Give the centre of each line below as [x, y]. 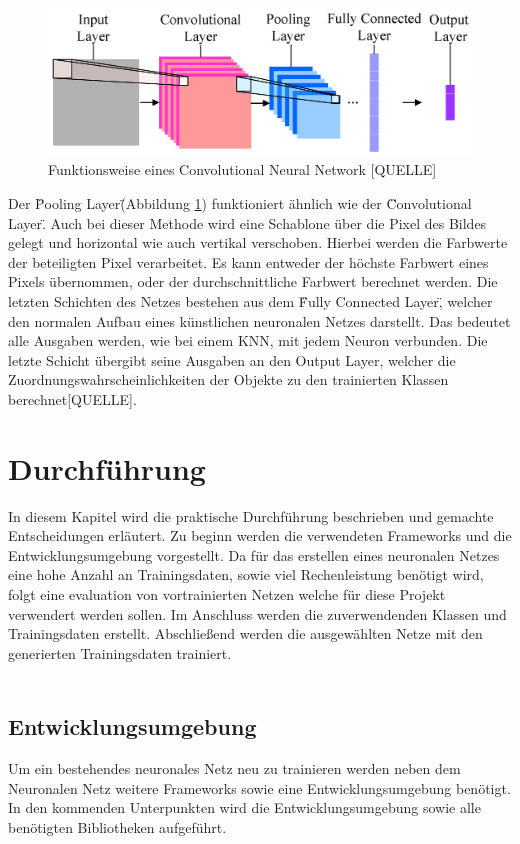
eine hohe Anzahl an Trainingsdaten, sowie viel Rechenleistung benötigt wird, [246, 574]
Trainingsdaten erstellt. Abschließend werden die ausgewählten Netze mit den [245, 633]
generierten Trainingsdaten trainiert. [120, 652]
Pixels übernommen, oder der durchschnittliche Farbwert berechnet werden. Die [253, 281]
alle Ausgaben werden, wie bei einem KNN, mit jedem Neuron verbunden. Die [248, 340]
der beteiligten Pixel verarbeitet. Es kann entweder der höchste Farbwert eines [248, 261]
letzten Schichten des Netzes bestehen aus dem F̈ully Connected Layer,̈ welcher [250, 300]
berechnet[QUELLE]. [72, 398]
